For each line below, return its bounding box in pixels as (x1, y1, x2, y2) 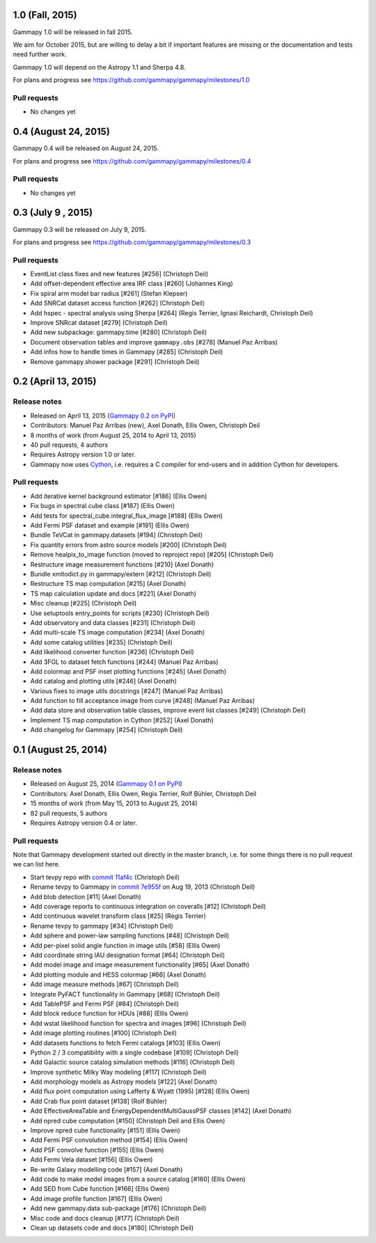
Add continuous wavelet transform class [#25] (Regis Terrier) (30, 912, 207, 920)
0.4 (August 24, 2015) (13, 126, 111, 138)
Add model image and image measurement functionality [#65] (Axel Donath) (30, 960, 250, 969)
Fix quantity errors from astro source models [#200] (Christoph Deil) (30, 540, 227, 549)
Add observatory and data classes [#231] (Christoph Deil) (30, 618, 196, 626)
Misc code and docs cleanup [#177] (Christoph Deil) (30, 1214, 180, 1222)
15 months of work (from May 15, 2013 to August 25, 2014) (30, 799, 198, 807)
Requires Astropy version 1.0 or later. (30, 450, 136, 459)
